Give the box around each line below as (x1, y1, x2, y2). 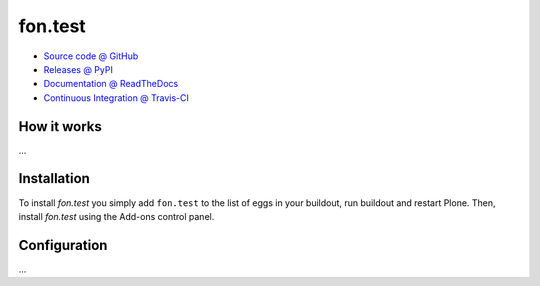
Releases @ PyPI (43, 63, 114, 75)
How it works (18, 118, 102, 135)
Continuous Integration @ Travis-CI (43, 91, 190, 104)
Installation (18, 170, 90, 187)
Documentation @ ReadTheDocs (43, 78, 179, 90)
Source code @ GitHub (43, 50, 139, 62)
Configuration (18, 236, 108, 254)
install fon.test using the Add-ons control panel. (18, 210, 215, 222)
